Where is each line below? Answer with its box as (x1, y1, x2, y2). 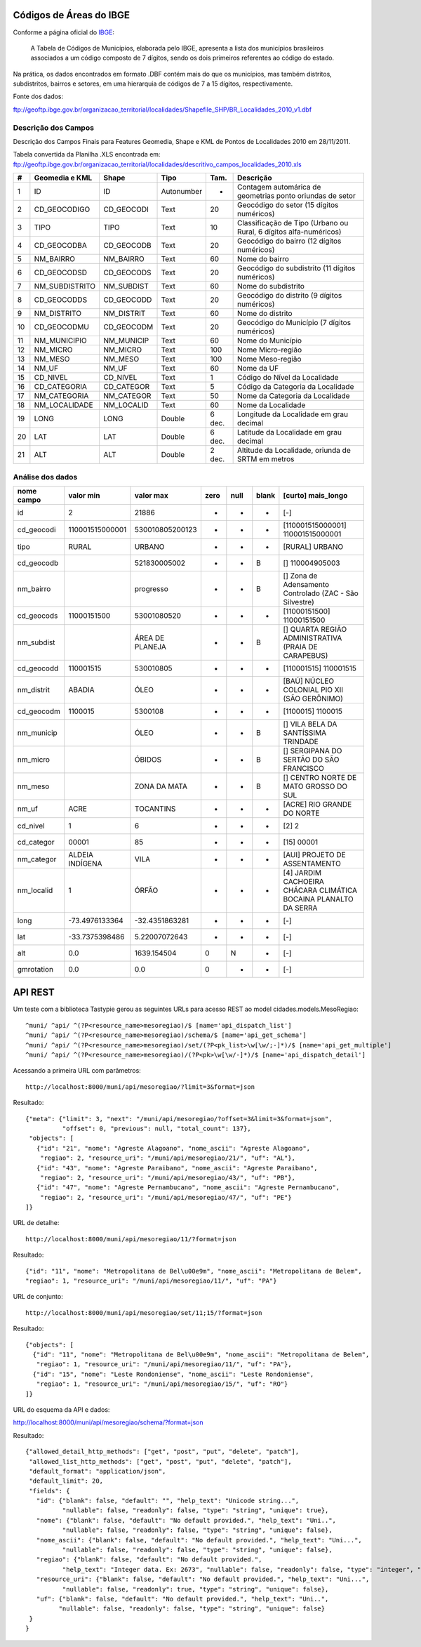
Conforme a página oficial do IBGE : (13, 28, 115, 37)
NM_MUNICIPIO (34, 336, 87, 345)
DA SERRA (283, 903, 318, 913)
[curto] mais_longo (283, 490, 348, 500)
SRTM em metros (236, 454, 295, 464)
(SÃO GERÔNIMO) (283, 694, 344, 703)
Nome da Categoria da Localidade (236, 391, 350, 401)
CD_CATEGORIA (34, 382, 88, 392)
